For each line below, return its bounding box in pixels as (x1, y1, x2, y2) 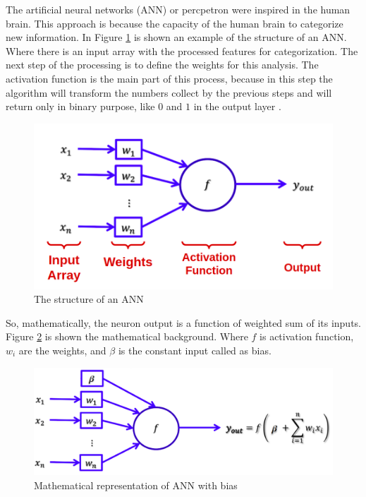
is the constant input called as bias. (118, 342, 272, 357)
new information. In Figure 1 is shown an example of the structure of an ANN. (6, 30, 347, 44)
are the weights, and (18, 342, 106, 357)
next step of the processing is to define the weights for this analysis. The (6, 57, 319, 72)
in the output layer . (193, 99, 281, 114)
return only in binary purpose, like (6, 99, 155, 114)
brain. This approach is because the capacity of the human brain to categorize (6, 16, 343, 30)
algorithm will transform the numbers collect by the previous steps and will (6, 85, 332, 100)
